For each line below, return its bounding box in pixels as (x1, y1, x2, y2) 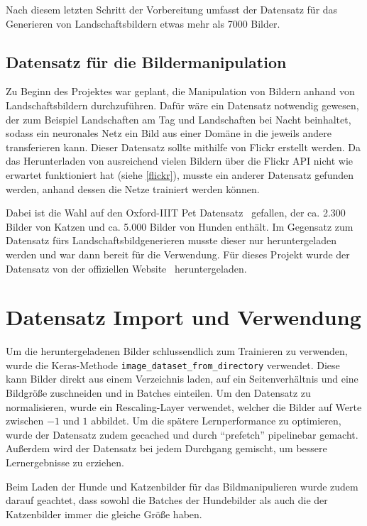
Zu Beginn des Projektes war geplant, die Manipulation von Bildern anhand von (6, 84, 355, 99)
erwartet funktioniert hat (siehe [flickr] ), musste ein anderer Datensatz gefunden (6, 167, 354, 182)
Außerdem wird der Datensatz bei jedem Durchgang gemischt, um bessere (6, 441, 327, 456)
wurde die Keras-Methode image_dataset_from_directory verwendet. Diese (6, 357, 340, 372)
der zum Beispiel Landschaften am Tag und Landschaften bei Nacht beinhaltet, (6, 111, 351, 126)
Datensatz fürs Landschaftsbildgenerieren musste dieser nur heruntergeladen (6, 233, 336, 248)
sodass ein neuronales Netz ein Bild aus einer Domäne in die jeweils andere (6, 126, 332, 141)
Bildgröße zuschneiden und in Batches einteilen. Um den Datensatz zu (6, 385, 311, 400)
